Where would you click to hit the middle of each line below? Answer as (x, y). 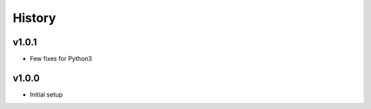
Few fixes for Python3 (61, 59)
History (34, 18)
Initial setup (46, 94)
